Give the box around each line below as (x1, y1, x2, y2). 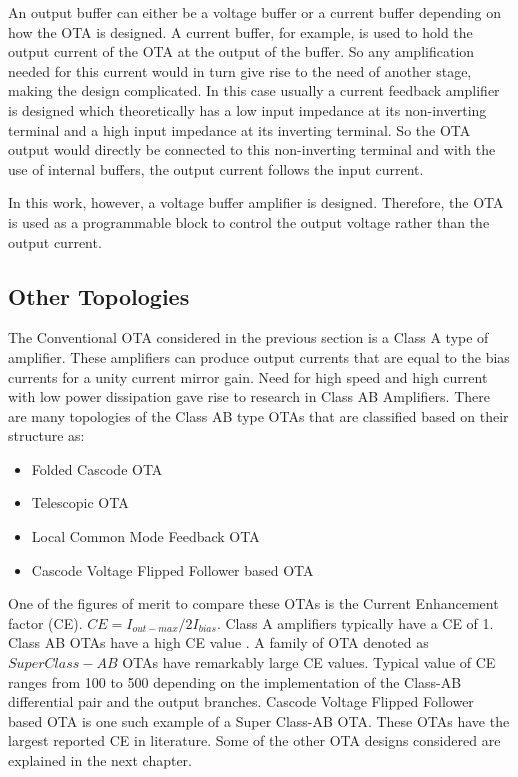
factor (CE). (8, 612, 83, 633)
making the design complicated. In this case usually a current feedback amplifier (8, 80, 500, 101)
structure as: (8, 425, 85, 446)
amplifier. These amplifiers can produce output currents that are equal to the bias (8, 346, 510, 367)
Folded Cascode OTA (31, 458, 163, 479)
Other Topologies (8, 280, 190, 311)
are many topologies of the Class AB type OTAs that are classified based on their (8, 405, 509, 426)
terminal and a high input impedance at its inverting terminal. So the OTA (8, 119, 471, 140)
